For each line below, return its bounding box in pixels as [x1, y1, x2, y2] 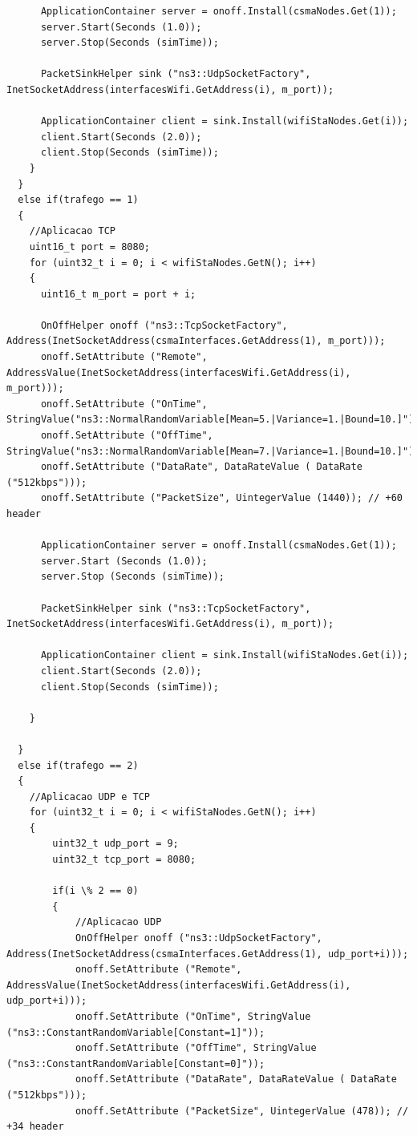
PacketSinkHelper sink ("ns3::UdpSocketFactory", [40, 68, 311, 80]
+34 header [6, 1121, 64, 1133]
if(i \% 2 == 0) [52, 885, 139, 897]
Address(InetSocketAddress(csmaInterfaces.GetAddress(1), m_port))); [6, 335, 386, 347]
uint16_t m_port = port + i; [40, 288, 196, 300]
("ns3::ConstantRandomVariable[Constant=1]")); [6, 1026, 265, 1038]
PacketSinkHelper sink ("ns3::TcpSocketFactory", [40, 602, 311, 614]
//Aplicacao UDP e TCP [29, 790, 150, 802]
